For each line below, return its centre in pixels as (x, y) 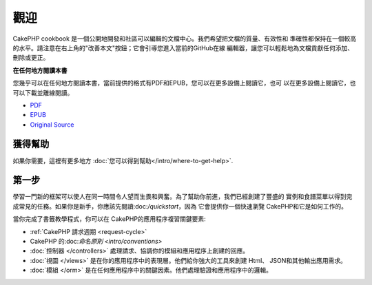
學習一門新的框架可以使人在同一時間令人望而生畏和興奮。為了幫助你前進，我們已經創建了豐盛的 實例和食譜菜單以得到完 (183, 197)
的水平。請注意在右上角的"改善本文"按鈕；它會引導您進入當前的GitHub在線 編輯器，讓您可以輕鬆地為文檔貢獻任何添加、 (183, 47)
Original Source (52, 125)
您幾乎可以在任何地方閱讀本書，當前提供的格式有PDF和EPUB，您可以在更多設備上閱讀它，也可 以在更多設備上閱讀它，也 (184, 83)
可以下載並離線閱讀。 (43, 92)
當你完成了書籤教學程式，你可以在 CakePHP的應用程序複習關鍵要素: (109, 219)
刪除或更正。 (31, 58)
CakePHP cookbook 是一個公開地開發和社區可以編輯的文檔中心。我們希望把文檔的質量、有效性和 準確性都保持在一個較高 (185, 39)
